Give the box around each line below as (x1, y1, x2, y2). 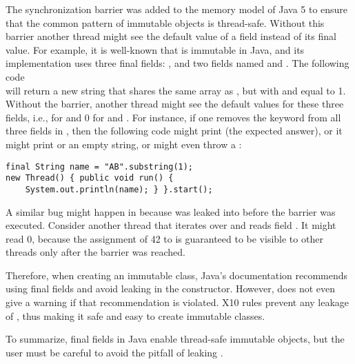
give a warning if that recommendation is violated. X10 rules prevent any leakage (6, 295, 349, 310)
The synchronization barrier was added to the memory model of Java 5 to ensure (6, 2, 348, 16)
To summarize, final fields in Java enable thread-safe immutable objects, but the (6, 332, 345, 346)
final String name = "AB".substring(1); (6, 161, 194, 172)
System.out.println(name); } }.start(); (25, 184, 213, 194)
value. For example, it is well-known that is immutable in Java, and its (6, 42, 305, 57)
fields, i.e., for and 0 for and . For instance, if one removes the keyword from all (6, 110, 341, 124)
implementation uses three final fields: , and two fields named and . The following (6, 56, 349, 70)
